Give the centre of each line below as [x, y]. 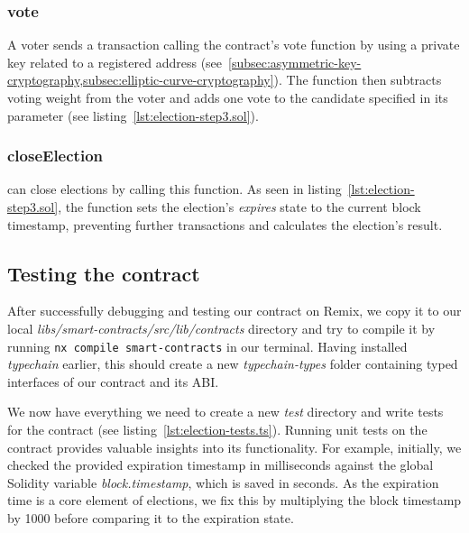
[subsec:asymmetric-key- [295, 62]
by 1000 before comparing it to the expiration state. [151, 517]
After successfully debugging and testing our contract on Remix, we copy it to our [234, 311]
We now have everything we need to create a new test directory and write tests [225, 412]
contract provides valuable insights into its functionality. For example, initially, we [234, 447]
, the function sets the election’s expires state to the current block [239, 207]
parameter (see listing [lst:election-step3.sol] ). [133, 115]
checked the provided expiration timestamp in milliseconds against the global [221, 465]
